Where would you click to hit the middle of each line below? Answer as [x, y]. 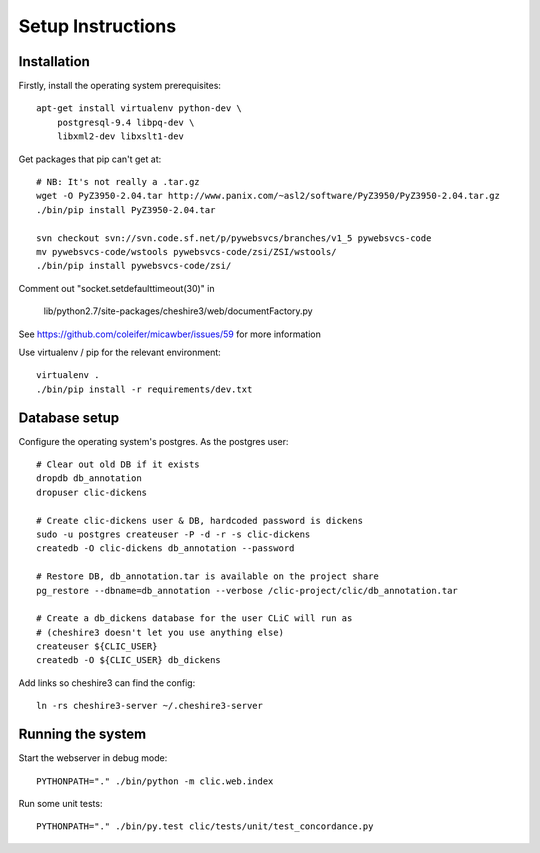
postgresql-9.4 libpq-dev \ [125, 122]
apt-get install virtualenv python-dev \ [139, 108]
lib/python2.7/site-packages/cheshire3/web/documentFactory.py [178, 311]
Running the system [82, 734]
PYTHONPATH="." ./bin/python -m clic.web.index [155, 781]
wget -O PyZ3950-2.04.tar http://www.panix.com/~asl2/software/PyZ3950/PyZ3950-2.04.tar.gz [268, 196]
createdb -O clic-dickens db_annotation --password [165, 548]
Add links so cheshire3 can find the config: [107, 682]
